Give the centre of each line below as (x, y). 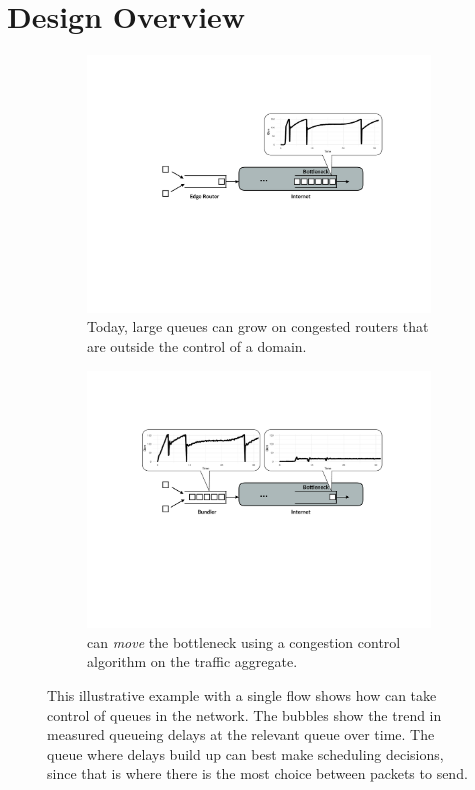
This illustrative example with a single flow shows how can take (242, 695)
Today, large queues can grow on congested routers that (258, 326)
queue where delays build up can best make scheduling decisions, (245, 753)
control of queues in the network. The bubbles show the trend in (244, 714)
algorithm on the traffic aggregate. (192, 661)
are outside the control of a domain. (197, 345)
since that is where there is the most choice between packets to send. (257, 773)
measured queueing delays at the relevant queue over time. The (241, 734)
